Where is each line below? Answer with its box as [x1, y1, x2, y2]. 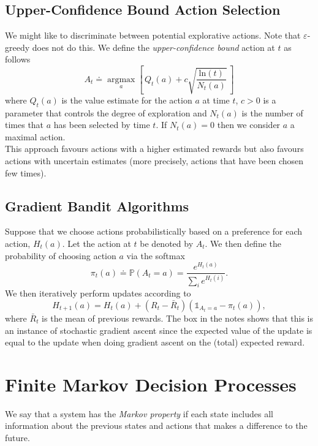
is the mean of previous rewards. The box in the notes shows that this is [42, 311, 313, 324]
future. [5, 431, 30, 444]
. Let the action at [62, 236, 131, 249]
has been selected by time [53, 118, 150, 131]
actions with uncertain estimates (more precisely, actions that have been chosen [5, 154, 304, 167]
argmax [107, 75, 135, 84]
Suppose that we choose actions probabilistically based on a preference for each [5, 225, 303, 238]
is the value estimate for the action [61, 93, 192, 106]
